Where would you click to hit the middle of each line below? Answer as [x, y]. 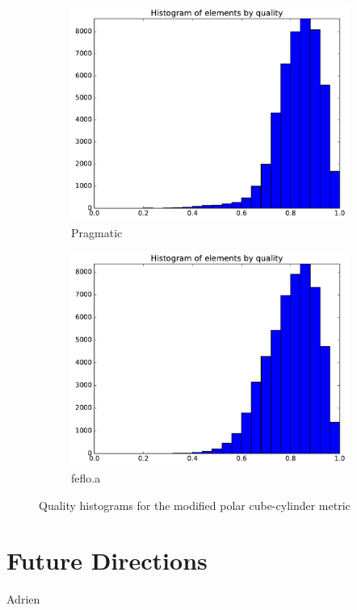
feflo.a [86, 477]
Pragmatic [97, 232]
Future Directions [107, 560]
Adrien [23, 599]
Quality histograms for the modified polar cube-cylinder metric [195, 505]
